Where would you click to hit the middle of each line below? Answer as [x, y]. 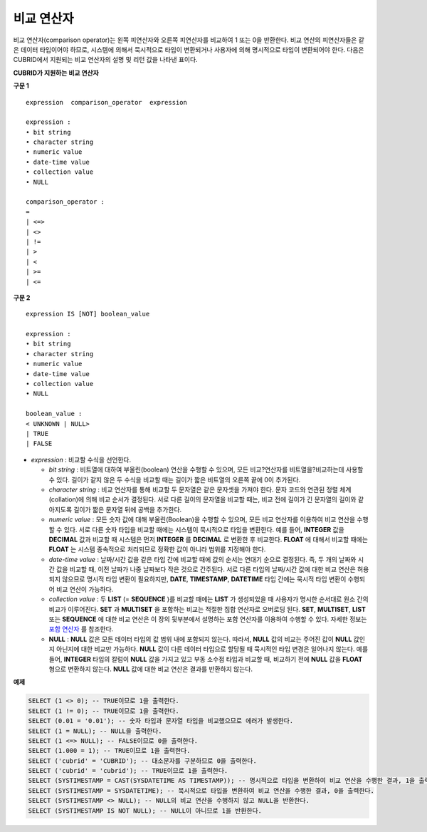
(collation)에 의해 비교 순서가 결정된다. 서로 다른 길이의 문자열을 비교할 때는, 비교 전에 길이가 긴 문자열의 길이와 [202, 499]
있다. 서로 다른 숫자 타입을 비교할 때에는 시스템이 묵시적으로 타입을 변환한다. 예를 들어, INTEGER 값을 [204, 529]
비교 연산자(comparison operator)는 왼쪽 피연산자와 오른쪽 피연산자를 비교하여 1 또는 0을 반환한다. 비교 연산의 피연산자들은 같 [189, 40]
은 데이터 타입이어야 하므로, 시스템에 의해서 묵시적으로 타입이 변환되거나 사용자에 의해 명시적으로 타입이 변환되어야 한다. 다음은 [189, 49]
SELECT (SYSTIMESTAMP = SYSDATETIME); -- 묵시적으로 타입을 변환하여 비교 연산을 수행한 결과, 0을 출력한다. [201, 790]
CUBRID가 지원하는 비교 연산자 [56, 73]
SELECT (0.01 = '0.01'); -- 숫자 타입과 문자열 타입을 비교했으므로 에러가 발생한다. [161, 721]
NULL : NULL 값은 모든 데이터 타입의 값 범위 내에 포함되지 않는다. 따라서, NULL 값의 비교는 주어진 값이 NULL [200, 639]
